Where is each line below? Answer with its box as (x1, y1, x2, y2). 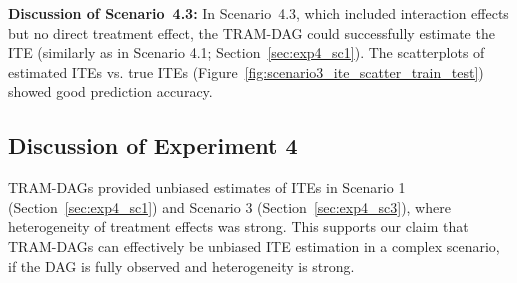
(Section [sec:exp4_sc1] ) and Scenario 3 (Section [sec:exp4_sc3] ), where (8, 196, 451, 217)
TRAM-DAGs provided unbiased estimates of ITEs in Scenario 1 (8, 177, 406, 198)
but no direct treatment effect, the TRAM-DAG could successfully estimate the (8, 22, 495, 43)
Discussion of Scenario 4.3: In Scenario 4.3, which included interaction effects (8, 3, 509, 23)
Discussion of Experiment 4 (8, 130, 298, 161)
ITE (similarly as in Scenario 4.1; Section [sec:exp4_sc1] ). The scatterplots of (8, 42, 485, 63)
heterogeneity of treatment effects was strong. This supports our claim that (8, 216, 469, 237)
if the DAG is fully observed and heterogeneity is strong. (8, 255, 355, 276)
